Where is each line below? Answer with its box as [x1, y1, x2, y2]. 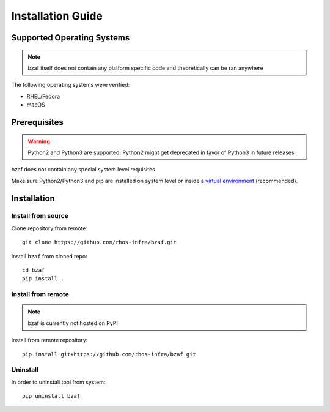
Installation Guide [11, 9, 103, 23]
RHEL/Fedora [26, 92, 61, 100]
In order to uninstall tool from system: [11, 378, 106, 386]
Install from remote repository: [11, 337, 88, 344]
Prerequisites [11, 117, 64, 127]
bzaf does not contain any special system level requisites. [11, 166, 157, 173]
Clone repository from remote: [11, 224, 88, 232]
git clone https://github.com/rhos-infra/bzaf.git [22, 239, 177, 246]
